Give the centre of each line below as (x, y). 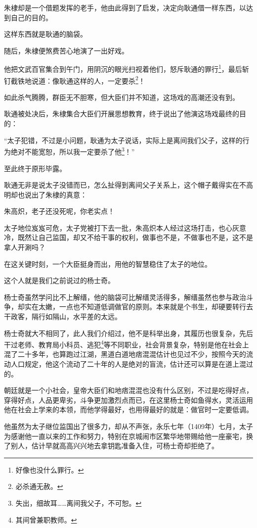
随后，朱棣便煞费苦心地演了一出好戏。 (66, 50)
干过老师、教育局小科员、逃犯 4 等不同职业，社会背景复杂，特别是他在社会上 (127, 344)
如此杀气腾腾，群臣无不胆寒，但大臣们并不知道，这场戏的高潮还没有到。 (122, 97)
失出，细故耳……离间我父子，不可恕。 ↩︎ (79, 503)
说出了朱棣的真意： (56, 194)
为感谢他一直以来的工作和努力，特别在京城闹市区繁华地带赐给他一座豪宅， (125, 436)
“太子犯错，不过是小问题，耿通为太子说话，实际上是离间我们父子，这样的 (123, 140)
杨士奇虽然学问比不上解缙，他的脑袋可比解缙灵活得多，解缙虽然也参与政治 (125, 297)
